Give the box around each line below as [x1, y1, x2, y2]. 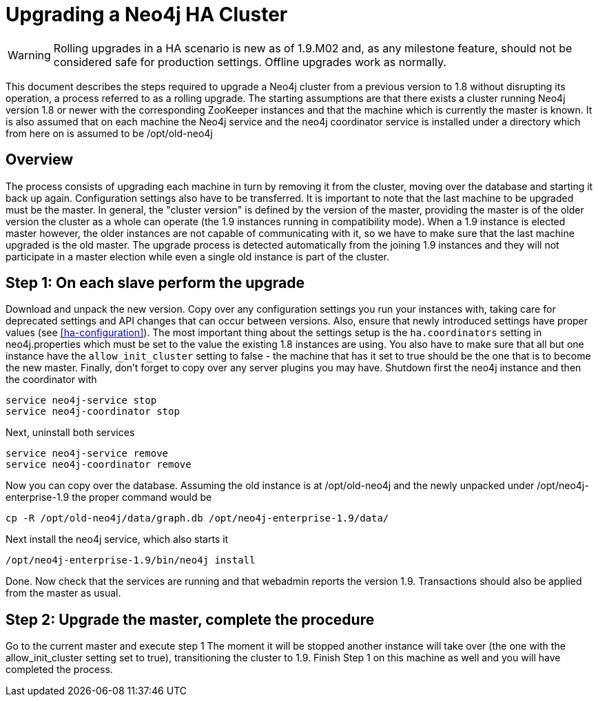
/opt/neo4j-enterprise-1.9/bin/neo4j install [6, 555, 256, 566]
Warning [8, 48, 51, 62]
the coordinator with [6, 373, 97, 386]
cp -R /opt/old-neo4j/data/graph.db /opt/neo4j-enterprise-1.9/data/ [6, 513, 389, 524]
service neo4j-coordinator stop [6, 406, 180, 417]
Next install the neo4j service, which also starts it [6, 533, 229, 546]
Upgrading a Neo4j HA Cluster [6, 3, 288, 26]
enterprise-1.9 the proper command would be [6, 491, 212, 504]
